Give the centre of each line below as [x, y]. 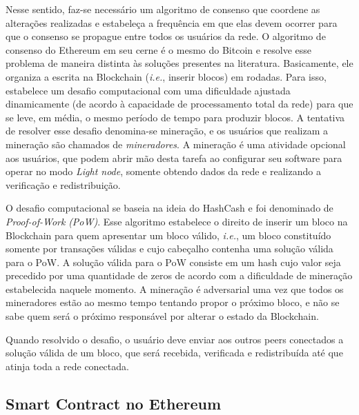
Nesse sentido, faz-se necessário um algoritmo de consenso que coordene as [163, 9]
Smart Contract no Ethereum [114, 403]
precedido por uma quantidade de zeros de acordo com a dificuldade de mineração [179, 275]
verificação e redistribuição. [63, 184]
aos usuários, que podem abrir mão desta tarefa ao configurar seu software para [174, 158]
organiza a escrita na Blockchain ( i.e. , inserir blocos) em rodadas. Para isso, [166, 76]
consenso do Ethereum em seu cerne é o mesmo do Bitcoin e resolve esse [159, 49]
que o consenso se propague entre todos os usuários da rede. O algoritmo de [166, 36]
